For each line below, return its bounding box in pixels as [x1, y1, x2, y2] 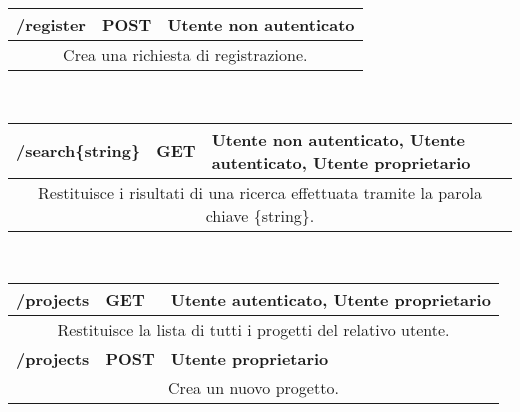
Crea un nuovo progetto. [168, 376, 339, 400]
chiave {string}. [205, 203, 315, 227]
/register [16, 13, 86, 36]
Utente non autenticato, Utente [211, 127, 466, 151]
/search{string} [16, 139, 141, 163]
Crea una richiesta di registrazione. [63, 43, 308, 66]
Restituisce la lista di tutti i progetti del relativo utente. [57, 318, 450, 342]
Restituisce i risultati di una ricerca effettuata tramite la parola [38, 180, 482, 204]
